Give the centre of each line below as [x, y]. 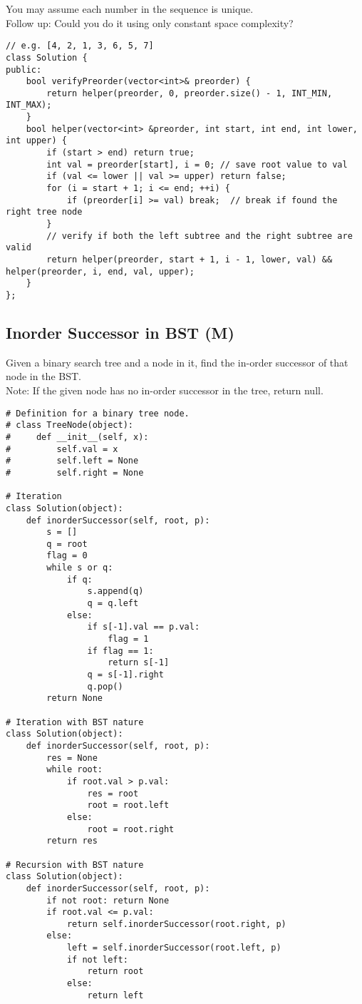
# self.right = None [75, 472]
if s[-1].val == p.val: [144, 627]
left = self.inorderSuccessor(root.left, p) [174, 948]
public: [24, 70]
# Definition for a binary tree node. [98, 413]
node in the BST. [43, 376]
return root [115, 972]
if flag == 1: [120, 651]
